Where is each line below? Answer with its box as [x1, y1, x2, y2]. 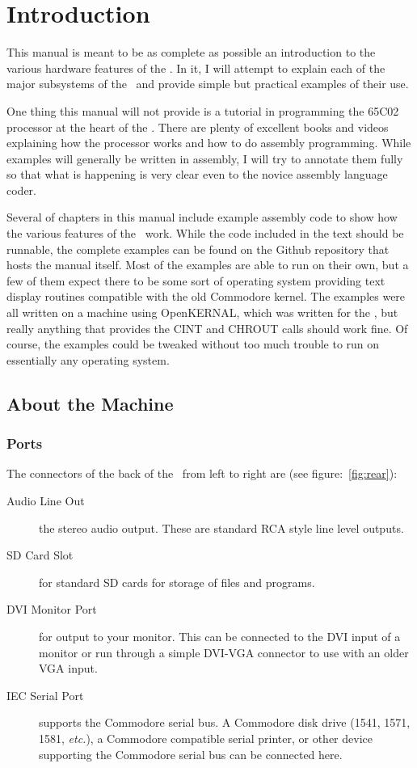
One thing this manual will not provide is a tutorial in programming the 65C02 [6, 102, 399, 119]
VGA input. [39, 660, 98, 677]
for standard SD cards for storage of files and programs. [39, 573, 315, 590]
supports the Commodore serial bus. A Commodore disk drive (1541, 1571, [39, 714, 411, 731]
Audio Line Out [6, 492, 85, 508]
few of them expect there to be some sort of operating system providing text [6, 272, 385, 289]
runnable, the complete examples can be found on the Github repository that [6, 240, 390, 257]
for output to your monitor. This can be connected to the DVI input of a [39, 627, 401, 644]
